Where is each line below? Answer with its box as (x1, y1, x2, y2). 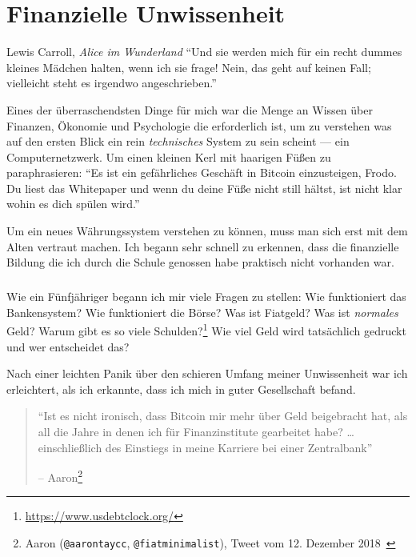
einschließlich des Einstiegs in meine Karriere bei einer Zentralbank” (38, 439, 373, 455)
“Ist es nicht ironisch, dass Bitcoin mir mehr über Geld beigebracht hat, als (38, 407, 408, 424)
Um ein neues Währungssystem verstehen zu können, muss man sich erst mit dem (6, 222, 408, 239)
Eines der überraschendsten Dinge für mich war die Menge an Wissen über (6, 101, 373, 118)
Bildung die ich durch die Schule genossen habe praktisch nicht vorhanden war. (6, 254, 394, 270)
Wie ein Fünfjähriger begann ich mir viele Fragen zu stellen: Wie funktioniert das (6, 288, 406, 305)
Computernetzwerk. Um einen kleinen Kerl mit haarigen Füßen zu (6, 148, 331, 165)
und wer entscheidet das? (6, 338, 130, 355)
